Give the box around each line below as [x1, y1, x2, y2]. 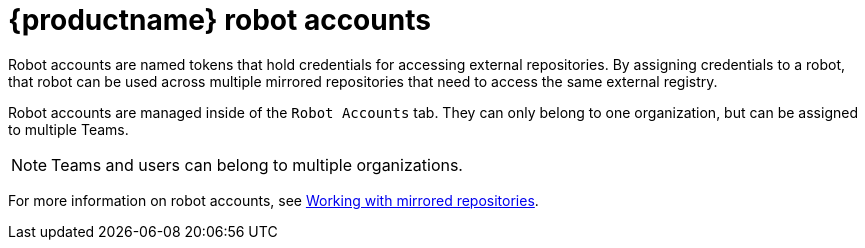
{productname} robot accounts [8, 3, 431, 37]
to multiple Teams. [8, 120, 129, 138]
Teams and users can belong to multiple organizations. [51, 154, 463, 175]
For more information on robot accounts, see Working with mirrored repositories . [8, 191, 539, 209]
